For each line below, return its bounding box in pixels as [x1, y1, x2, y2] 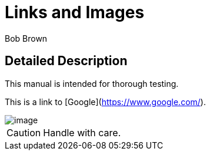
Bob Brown [5, 33, 48, 43]
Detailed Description [5, 53, 128, 69]
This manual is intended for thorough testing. [5, 78, 179, 89]
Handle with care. [43, 126, 121, 139]
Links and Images [5, 2, 145, 22]
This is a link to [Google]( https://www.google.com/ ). [5, 96, 206, 107]
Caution [6, 126, 41, 139]
